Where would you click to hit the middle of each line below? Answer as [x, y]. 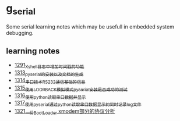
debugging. [20, 33]
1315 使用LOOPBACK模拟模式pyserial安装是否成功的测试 [71, 88]
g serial [21, 9]
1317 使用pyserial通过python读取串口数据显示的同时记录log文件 [78, 104]
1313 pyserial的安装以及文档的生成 [49, 73]
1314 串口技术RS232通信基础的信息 [50, 81]
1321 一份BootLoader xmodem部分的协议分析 [65, 112]
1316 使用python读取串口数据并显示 [50, 96]
